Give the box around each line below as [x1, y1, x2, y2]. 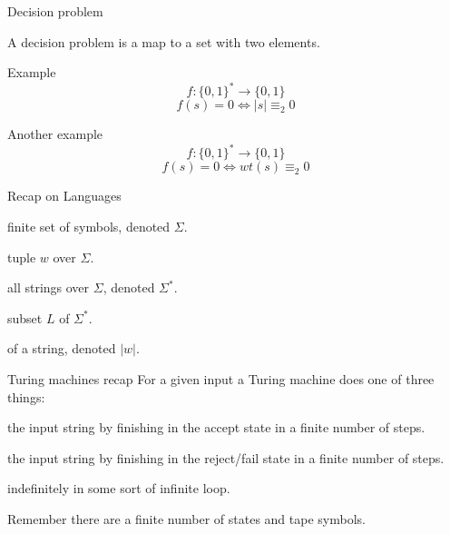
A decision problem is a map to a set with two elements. [7, 32, 320, 51]
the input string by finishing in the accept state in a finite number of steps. [7, 418, 426, 437]
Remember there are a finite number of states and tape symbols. [7, 509, 366, 528]
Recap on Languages [7, 186, 122, 205]
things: [7, 387, 45, 406]
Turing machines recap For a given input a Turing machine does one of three [7, 369, 435, 388]
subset [7, 308, 43, 327]
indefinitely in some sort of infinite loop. [7, 479, 230, 498]
